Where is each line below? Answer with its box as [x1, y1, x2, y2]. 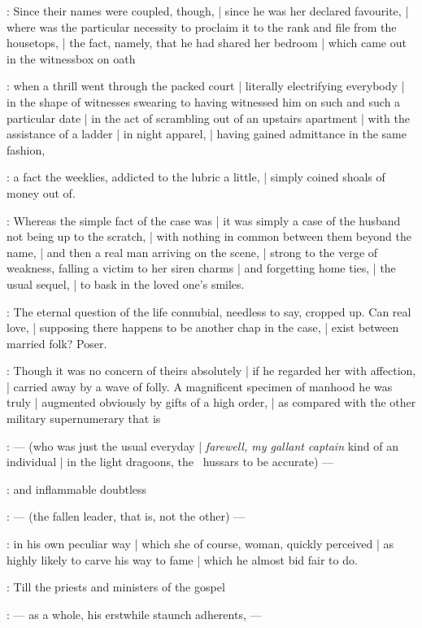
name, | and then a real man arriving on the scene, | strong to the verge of [7, 243, 378, 260]
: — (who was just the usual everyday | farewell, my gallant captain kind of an [7, 437, 398, 454]
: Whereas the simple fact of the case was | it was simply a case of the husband [7, 212, 401, 229]
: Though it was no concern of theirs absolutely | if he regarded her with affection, [7, 362, 416, 379]
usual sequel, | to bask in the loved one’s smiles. [7, 275, 245, 292]
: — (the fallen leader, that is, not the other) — [7, 508, 245, 525]
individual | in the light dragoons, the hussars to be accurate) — [7, 453, 334, 470]
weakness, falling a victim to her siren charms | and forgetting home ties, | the [7, 259, 396, 277]
